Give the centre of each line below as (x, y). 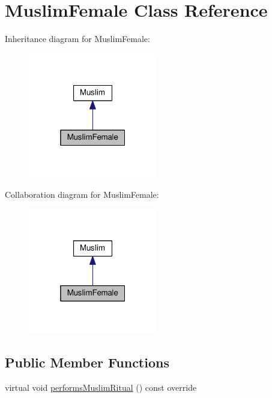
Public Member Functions (87, 362)
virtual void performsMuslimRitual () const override (101, 387)
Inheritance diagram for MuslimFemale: (77, 39)
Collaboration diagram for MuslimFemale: (82, 194)
